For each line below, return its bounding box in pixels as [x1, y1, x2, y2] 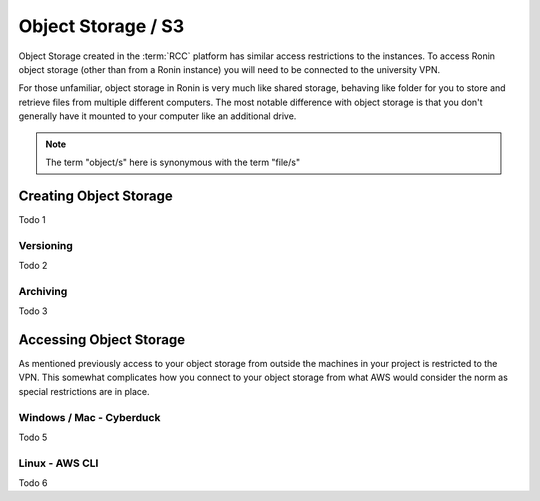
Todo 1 [18, 213, 46, 225]
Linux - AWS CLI [18, 456, 99, 470]
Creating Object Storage [18, 187, 174, 204]
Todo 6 [18, 477, 48, 489]
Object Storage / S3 [18, 15, 185, 37]
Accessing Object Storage [18, 331, 185, 348]
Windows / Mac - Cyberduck [18, 410, 161, 424]
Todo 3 [18, 305, 48, 317]
